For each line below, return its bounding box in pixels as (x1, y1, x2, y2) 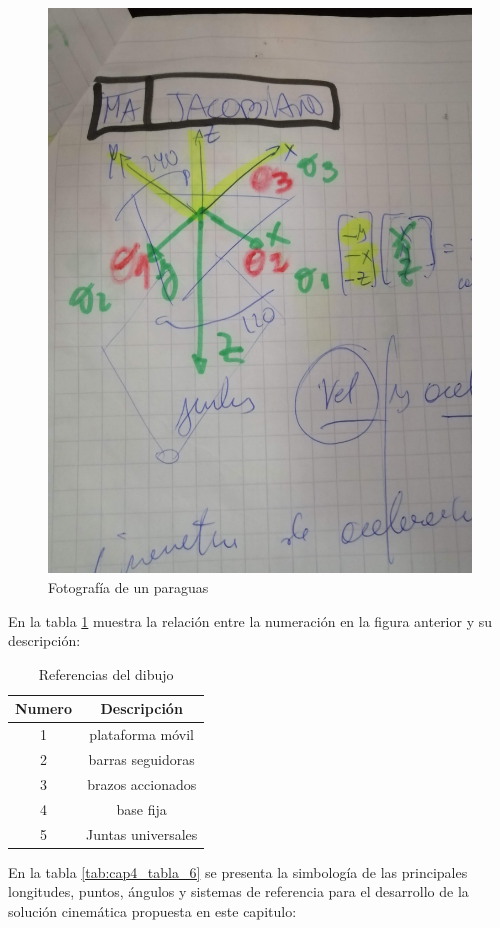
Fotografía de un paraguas (48, 576, 209, 597)
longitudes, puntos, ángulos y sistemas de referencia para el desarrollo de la (8, 881, 469, 902)
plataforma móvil (89, 724, 195, 745)
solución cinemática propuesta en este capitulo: (8, 900, 297, 921)
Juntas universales (86, 823, 198, 844)
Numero (15, 698, 73, 719)
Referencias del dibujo (38, 663, 174, 684)
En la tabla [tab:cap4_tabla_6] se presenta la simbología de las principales (8, 861, 468, 882)
